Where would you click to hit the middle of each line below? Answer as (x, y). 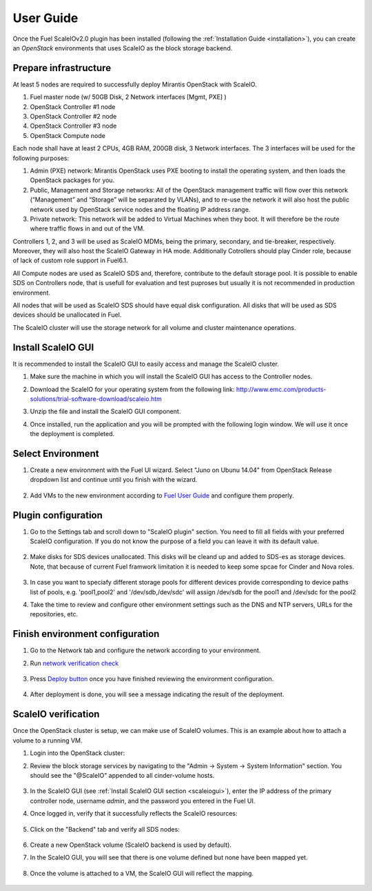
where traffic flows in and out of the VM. (87, 228)
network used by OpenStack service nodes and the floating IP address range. (140, 209)
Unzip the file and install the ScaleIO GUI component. (105, 411)
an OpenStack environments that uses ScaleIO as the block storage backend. (123, 48)
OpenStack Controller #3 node (73, 126)
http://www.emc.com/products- (281, 389)
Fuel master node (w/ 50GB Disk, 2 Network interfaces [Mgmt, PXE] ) (128, 97)
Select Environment (56, 453)
